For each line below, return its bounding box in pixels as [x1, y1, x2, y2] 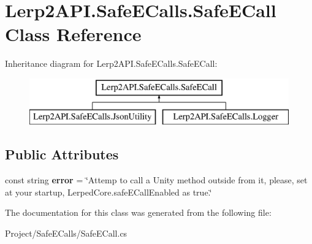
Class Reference [5, 21, 142, 47]
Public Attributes [5, 145, 119, 164]
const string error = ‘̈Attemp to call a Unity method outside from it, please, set [5, 173, 308, 186]
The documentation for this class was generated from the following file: [5, 206, 272, 219]
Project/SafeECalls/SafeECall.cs [5, 227, 127, 240]
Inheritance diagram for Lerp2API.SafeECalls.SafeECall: [5, 57, 218, 70]
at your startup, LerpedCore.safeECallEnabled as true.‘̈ [5, 185, 212, 198]
